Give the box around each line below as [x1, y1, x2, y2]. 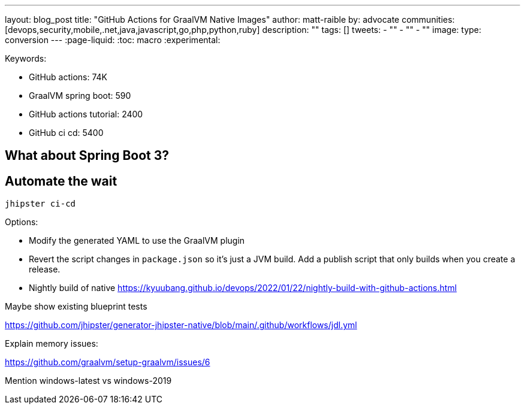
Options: [5, 217, 38, 228]
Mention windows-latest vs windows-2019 [5, 375, 172, 386]
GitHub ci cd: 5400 [29, 128, 104, 138]
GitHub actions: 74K [29, 72, 108, 82]
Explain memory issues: [5, 338, 98, 349]
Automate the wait [5, 173, 117, 189]
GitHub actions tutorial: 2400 [29, 109, 143, 119]
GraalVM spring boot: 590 [29, 90, 131, 101]
